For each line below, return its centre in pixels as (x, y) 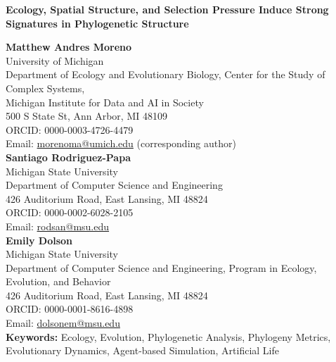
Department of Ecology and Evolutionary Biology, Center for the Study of (166, 74)
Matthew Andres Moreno (69, 47)
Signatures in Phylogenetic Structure (97, 23)
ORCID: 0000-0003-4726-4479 (70, 129)
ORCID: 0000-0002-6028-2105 (70, 212)
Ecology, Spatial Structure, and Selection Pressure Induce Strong (167, 9)
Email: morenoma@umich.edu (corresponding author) (121, 143)
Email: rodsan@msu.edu (58, 226)
